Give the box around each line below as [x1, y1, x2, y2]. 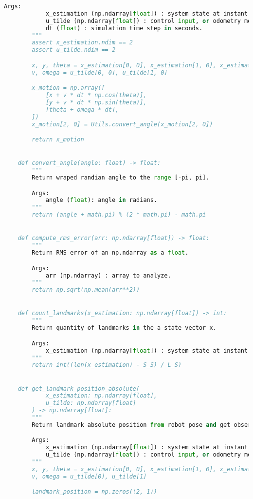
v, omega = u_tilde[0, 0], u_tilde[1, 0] [32, 69, 168, 76]
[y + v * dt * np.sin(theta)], [45, 99, 147, 106]
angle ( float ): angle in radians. [45, 197, 158, 204]
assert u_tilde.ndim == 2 [32, 46, 116, 54]
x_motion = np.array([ [32, 84, 105, 92]
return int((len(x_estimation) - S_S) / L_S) [32, 361, 182, 369]
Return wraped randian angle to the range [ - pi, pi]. [32, 174, 210, 181]
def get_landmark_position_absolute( [18, 385, 140, 392]
